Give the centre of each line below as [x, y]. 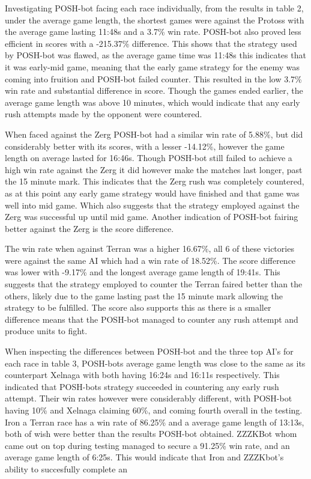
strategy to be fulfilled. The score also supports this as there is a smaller [138, 307]
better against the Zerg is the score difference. [89, 228]
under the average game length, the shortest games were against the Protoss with [155, 20]
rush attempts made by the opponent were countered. [104, 114]
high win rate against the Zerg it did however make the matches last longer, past [154, 169]
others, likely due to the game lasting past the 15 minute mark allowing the [144, 295]
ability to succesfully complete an [66, 468]
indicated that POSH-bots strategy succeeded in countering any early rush [142, 386]
